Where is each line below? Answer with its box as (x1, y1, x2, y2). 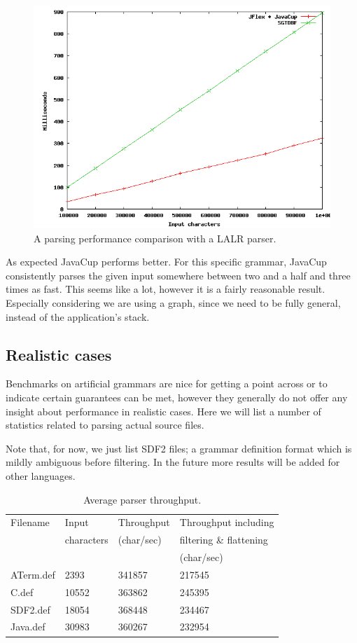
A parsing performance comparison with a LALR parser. (34, 230, 276, 245)
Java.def (10, 619, 45, 634)
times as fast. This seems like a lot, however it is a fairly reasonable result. (6, 282, 325, 296)
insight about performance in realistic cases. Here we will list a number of (6, 403, 321, 418)
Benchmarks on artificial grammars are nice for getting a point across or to (6, 376, 328, 391)
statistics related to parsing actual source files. (6, 417, 204, 432)
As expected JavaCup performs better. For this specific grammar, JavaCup (6, 254, 327, 269)
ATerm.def (10, 567, 55, 581)
